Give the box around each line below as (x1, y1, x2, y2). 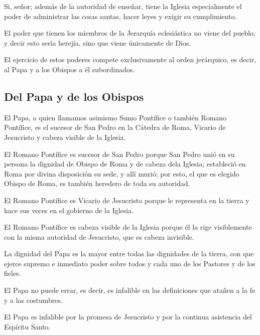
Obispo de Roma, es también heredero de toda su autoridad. (4, 178, 190, 189)
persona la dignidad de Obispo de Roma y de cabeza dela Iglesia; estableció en (4, 158, 246, 169)
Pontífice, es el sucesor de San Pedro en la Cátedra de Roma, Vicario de (4, 122, 226, 132)
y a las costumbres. (4, 294, 63, 305)
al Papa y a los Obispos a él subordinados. (4, 64, 135, 74)
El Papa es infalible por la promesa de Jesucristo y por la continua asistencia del (4, 311, 252, 322)
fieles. (4, 268, 21, 278)
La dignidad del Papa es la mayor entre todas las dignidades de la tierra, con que (4, 248, 254, 259)
